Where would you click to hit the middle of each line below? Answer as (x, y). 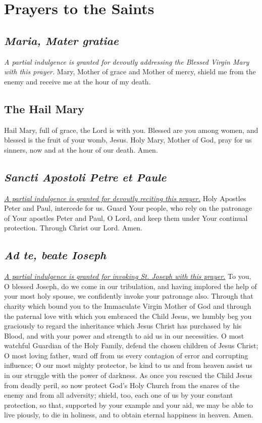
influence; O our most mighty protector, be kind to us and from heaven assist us (128, 365)
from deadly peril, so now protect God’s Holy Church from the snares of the (122, 385)
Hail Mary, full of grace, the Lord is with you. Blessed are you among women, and (131, 130)
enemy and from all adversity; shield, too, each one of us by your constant (119, 395)
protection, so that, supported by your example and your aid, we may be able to (128, 405)
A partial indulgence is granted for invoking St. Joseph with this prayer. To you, (128, 276)
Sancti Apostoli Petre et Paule (85, 177)
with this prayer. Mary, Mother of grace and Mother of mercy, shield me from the (130, 72)
